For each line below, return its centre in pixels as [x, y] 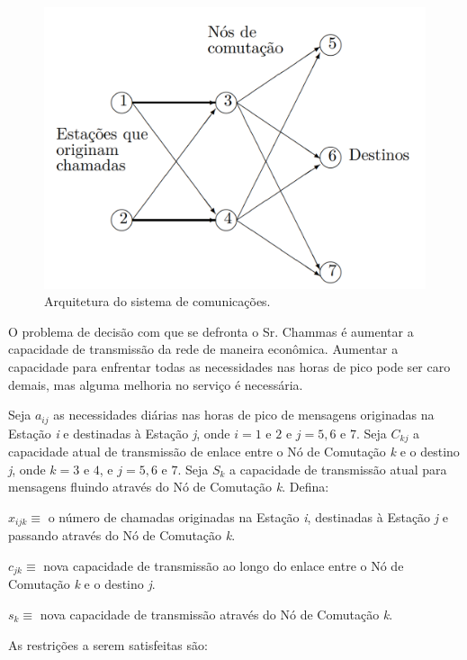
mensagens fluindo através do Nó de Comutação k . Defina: [169, 487]
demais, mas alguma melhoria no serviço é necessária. [156, 384]
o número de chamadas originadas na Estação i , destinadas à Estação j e [248, 516]
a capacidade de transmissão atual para [338, 469]
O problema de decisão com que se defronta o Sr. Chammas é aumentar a [211, 331]
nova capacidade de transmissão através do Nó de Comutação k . [216, 614]
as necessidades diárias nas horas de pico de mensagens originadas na [244, 415]
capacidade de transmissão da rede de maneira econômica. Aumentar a [203, 349]
